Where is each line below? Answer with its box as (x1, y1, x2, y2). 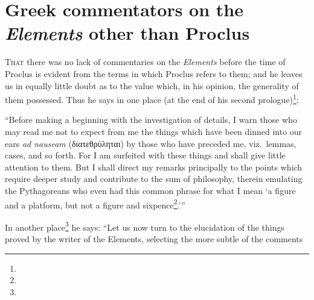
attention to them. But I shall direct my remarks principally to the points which (5, 160, 303, 173)
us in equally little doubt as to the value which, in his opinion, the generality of (5, 79, 299, 92)
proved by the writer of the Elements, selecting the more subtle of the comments (5, 233, 303, 245)
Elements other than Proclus (5, 20, 250, 46)
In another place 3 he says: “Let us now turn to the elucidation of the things (5, 219, 284, 233)
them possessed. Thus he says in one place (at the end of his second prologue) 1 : (5, 92, 299, 105)
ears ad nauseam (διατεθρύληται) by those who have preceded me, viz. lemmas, (5, 137, 296, 149)
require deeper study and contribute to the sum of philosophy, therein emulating (5, 172, 303, 185)
